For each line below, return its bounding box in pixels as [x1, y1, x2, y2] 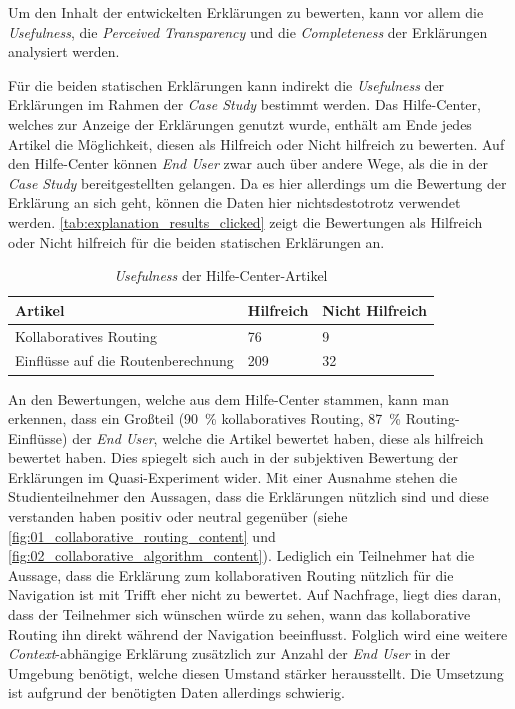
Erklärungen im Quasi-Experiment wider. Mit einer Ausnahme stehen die [8, 466, 458, 487]
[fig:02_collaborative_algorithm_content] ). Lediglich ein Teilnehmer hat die [8, 545, 475, 566]
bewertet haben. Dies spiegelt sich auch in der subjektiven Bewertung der [8, 447, 459, 468]
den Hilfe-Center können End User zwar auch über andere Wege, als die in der [8, 153, 488, 174]
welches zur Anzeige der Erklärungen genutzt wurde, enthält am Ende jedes [8, 113, 472, 134]
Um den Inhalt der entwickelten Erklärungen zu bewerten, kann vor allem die [8, 2, 484, 22]
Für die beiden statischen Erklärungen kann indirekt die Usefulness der [8, 74, 445, 95]
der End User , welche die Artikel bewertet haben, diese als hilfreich [72, 427, 484, 448]
